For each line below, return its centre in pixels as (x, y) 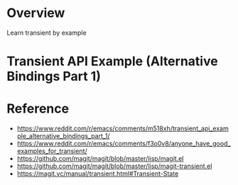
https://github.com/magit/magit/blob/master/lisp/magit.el (100, 159)
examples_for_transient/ (52, 151)
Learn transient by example (47, 33)
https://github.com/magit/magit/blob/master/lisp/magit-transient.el (114, 166)
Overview (36, 13)
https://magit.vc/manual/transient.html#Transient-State (98, 174)
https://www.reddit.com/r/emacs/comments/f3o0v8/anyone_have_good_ (124, 144)
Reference (38, 109)
